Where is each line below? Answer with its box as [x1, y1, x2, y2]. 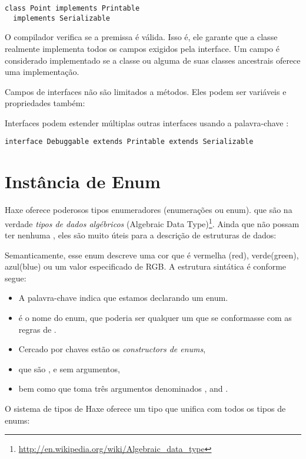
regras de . [18, 323, 56, 335]
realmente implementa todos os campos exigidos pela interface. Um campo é [5, 42, 280, 54]
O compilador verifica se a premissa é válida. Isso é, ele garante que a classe [5, 31, 278, 43]
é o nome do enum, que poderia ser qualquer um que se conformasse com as [18, 312, 292, 324]
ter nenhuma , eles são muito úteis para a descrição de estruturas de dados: [5, 229, 277, 241]
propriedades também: [5, 97, 85, 109]
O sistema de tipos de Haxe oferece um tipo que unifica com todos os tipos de [5, 402, 286, 415]
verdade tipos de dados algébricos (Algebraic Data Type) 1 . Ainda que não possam [5, 215, 300, 229]
